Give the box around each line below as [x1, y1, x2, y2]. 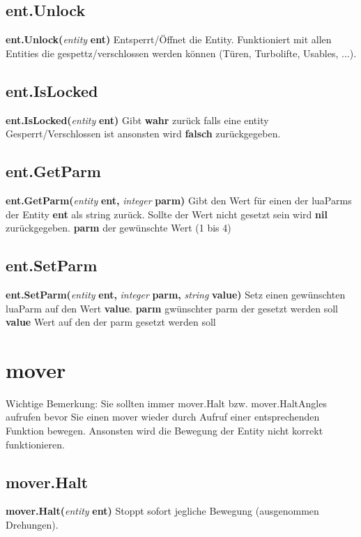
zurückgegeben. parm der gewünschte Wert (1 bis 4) [6, 220, 231, 235]
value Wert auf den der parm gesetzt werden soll [6, 315, 216, 329]
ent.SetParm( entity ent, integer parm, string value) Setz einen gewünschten [6, 287, 346, 301]
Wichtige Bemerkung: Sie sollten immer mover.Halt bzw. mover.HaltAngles [6, 395, 327, 410]
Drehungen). [6, 517, 59, 532]
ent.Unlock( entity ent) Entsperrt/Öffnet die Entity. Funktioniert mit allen [6, 32, 332, 47]
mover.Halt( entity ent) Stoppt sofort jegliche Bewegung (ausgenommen [6, 504, 319, 518]
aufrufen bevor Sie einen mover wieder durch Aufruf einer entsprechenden [6, 409, 320, 424]
